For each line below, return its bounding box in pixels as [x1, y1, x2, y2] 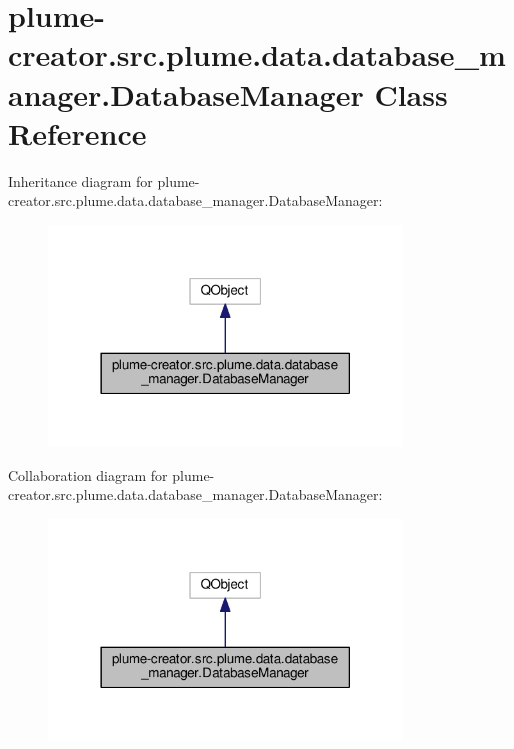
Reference [8, 112, 147, 153]
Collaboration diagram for [8, 464, 168, 485]
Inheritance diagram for [8, 170, 153, 191]
